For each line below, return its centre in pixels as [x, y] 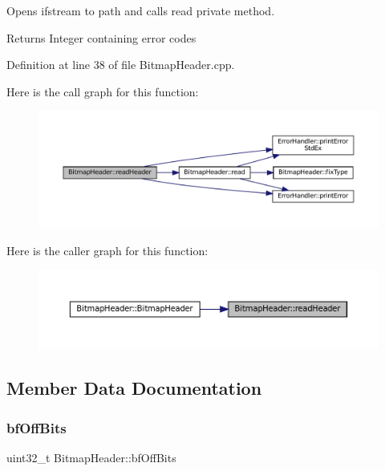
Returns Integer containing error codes [101, 37]
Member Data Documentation [134, 388]
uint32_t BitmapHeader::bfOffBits [91, 457]
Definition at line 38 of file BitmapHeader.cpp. [121, 65]
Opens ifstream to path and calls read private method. [141, 10]
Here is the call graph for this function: [103, 91]
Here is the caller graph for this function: [107, 250]
